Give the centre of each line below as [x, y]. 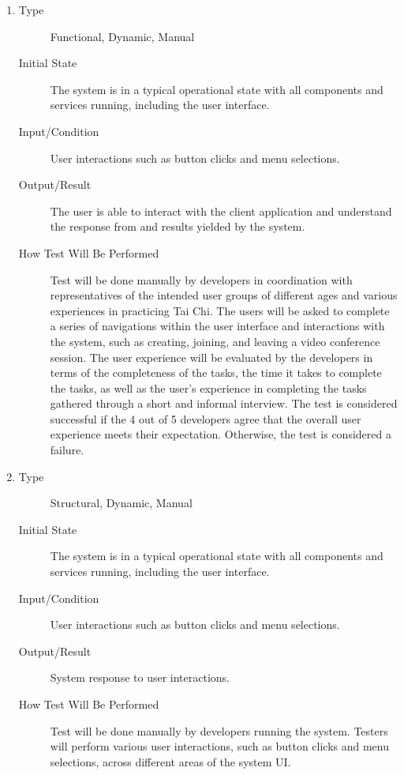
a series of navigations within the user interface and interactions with [217, 326]
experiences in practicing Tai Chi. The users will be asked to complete [220, 310]
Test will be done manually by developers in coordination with [201, 279]
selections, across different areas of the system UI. [170, 761]
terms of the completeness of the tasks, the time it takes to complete [216, 372]
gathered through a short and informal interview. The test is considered [224, 403]
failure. [67, 450]
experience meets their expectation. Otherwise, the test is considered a [221, 434]
